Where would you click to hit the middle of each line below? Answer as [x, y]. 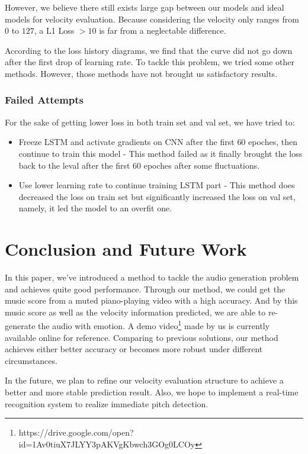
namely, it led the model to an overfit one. [95, 208]
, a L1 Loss [54, 30]
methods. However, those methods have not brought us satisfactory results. [141, 73]
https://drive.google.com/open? [76, 432]
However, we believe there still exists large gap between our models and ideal [145, 7]
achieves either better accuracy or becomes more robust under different [134, 349]
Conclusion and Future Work [126, 249]
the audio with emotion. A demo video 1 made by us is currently [154, 325]
